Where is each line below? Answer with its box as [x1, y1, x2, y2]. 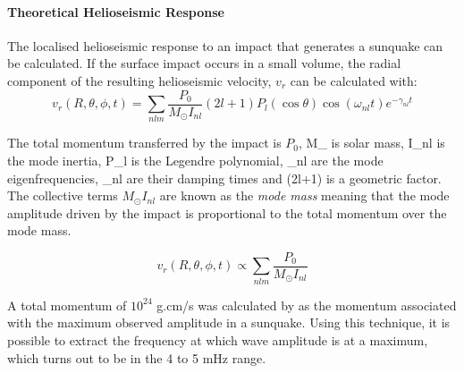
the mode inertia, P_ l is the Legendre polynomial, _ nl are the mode [7, 150, 384, 169]
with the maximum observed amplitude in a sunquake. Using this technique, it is [7, 313, 451, 332]
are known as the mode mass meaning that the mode [159, 186, 450, 205]
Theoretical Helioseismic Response [7, 2, 224, 21]
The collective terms [7, 186, 118, 205]
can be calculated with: [290, 71, 418, 89]
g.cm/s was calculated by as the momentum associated [156, 295, 457, 314]
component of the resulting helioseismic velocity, [7, 71, 272, 89]
